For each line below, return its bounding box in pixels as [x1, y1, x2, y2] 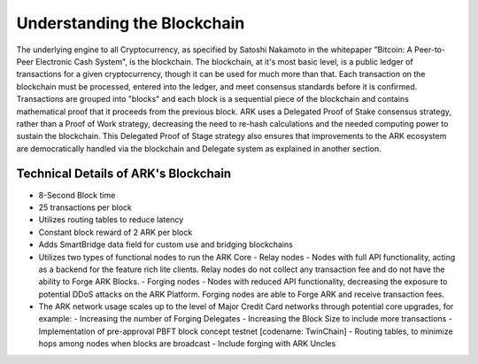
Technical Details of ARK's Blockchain [16, 167, 232, 182]
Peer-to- [414, 44, 446, 55]
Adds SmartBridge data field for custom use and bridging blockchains [38, 239, 294, 250]
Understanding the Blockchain [16, 13, 245, 33]
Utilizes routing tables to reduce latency [38, 214, 184, 225]
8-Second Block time [38, 190, 116, 200]
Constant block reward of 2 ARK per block [38, 227, 193, 237]
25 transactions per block [38, 202, 132, 213]
